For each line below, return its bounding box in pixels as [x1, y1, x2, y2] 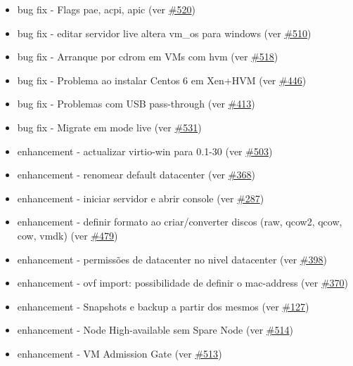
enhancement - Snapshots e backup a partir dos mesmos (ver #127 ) [17, 299, 309, 313]
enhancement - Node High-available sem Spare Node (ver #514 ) [17, 322, 293, 337]
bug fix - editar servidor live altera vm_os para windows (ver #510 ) [17, 25, 312, 40]
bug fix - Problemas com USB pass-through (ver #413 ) [17, 96, 255, 111]
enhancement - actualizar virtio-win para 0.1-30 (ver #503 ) [17, 143, 273, 158]
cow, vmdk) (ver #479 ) [17, 228, 118, 242]
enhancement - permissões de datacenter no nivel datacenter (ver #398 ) [17, 251, 327, 266]
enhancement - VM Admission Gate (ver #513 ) [17, 346, 222, 360]
